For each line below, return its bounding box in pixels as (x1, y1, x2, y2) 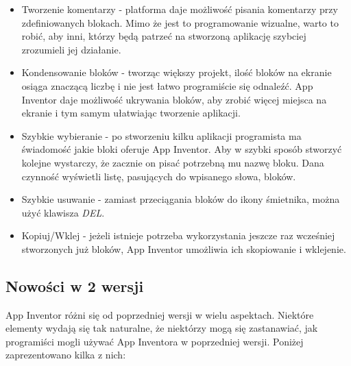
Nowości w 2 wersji (5, 275, 144, 296)
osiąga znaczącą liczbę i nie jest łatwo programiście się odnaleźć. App (21, 78, 313, 93)
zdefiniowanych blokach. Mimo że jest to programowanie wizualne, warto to (21, 15, 339, 29)
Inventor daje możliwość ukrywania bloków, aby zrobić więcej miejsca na (21, 92, 327, 106)
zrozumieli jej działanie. (21, 42, 121, 56)
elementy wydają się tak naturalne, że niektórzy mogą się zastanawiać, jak (5, 321, 318, 335)
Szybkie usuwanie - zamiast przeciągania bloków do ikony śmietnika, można (21, 192, 340, 206)
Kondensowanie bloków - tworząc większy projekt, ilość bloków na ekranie (21, 65, 332, 80)
